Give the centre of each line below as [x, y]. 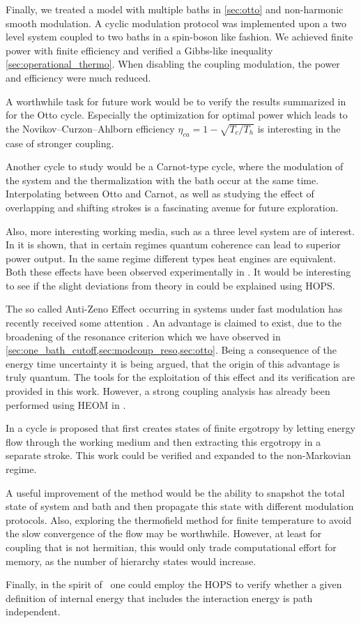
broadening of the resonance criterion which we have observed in [143, 336]
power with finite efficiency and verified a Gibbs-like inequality [139, 50]
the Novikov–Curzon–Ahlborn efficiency [90, 128]
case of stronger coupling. [60, 143]
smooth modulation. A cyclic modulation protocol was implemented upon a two [176, 23]
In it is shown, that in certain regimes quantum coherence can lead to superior [173, 245]
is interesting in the [299, 128]
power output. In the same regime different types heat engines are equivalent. [171, 258]
